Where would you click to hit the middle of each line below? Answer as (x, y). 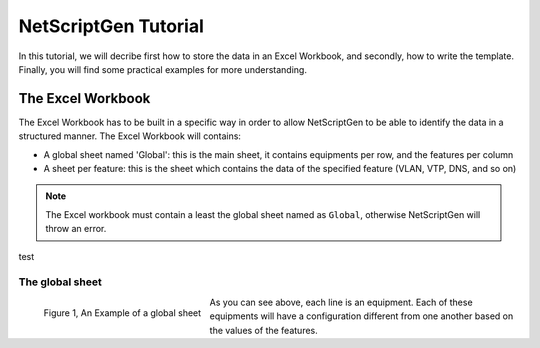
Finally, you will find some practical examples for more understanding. (162, 69)
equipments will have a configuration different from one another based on (361, 316)
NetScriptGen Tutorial (111, 26)
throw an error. (76, 229)
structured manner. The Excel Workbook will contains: (130, 136)
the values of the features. (264, 330)
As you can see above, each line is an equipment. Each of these (341, 302)
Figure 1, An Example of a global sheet (122, 312)
